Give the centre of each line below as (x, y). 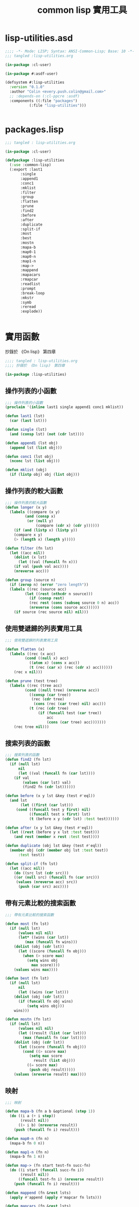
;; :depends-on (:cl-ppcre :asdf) (45, 97)
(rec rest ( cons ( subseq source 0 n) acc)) (74, 603)
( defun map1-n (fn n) (27, 1152)
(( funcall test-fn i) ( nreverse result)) (61, 1179)
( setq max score (46, 1056)
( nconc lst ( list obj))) (35, 461)
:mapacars (30, 275)
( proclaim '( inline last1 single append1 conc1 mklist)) (64, 407)
